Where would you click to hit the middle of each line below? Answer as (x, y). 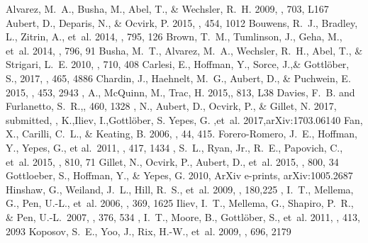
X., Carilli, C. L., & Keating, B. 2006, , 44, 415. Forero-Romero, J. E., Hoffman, (182, 134)
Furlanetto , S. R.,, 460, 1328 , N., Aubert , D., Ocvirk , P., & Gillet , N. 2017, (171, 106)
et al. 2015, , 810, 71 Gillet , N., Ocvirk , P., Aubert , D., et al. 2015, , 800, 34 (172, 161)
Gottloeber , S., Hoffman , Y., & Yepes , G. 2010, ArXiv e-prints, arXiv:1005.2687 (179, 175)
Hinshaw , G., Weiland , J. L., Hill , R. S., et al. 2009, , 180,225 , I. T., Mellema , (180, 189)
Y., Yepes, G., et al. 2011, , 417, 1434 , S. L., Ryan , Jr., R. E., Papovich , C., (174, 147)
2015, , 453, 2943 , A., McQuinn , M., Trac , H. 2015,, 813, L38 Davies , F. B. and (180, 92)
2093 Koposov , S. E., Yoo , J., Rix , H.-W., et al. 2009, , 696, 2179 (149, 231)
